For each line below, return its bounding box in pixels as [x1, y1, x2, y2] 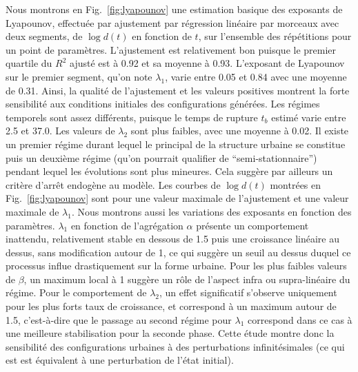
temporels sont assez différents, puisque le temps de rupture [6, 110, 258, 124]
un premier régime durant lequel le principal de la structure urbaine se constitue [6, 136, 346, 151]
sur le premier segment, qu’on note [6, 69, 152, 83]
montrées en [270, 177, 321, 192]
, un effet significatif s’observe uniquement [159, 285, 337, 300]
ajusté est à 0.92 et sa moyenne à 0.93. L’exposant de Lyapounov [70, 56, 345, 70]
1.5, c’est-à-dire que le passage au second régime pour [6, 312, 232, 327]
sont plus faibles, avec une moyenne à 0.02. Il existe [130, 123, 349, 138]
